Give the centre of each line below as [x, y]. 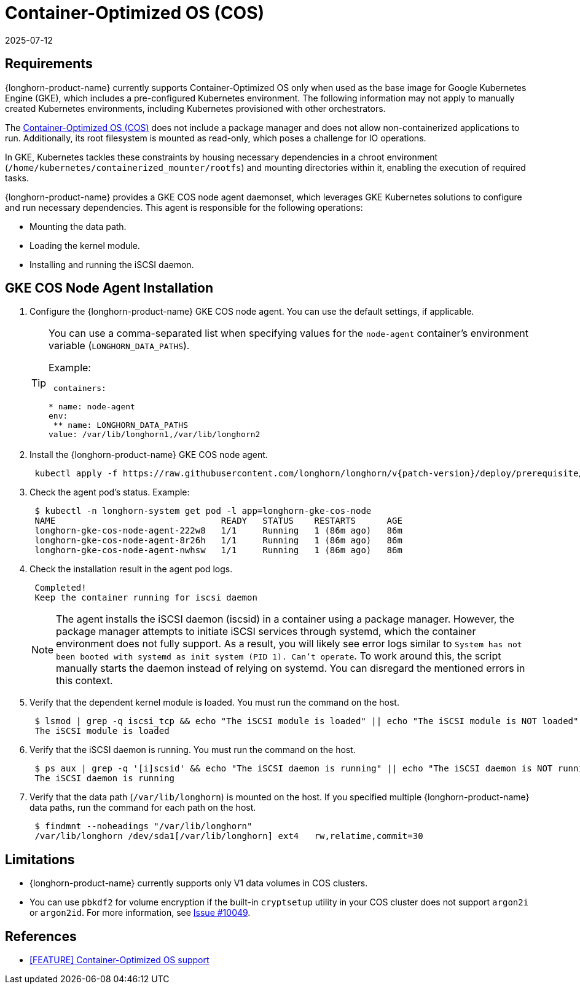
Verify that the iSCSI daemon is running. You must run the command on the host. [193, 750]
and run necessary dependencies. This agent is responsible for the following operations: [184, 207]
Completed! [61, 588]
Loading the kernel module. [85, 245]
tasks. [17, 178]
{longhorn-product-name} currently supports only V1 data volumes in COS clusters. [199, 883]
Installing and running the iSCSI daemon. [112, 264]
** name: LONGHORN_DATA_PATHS [120, 425]
